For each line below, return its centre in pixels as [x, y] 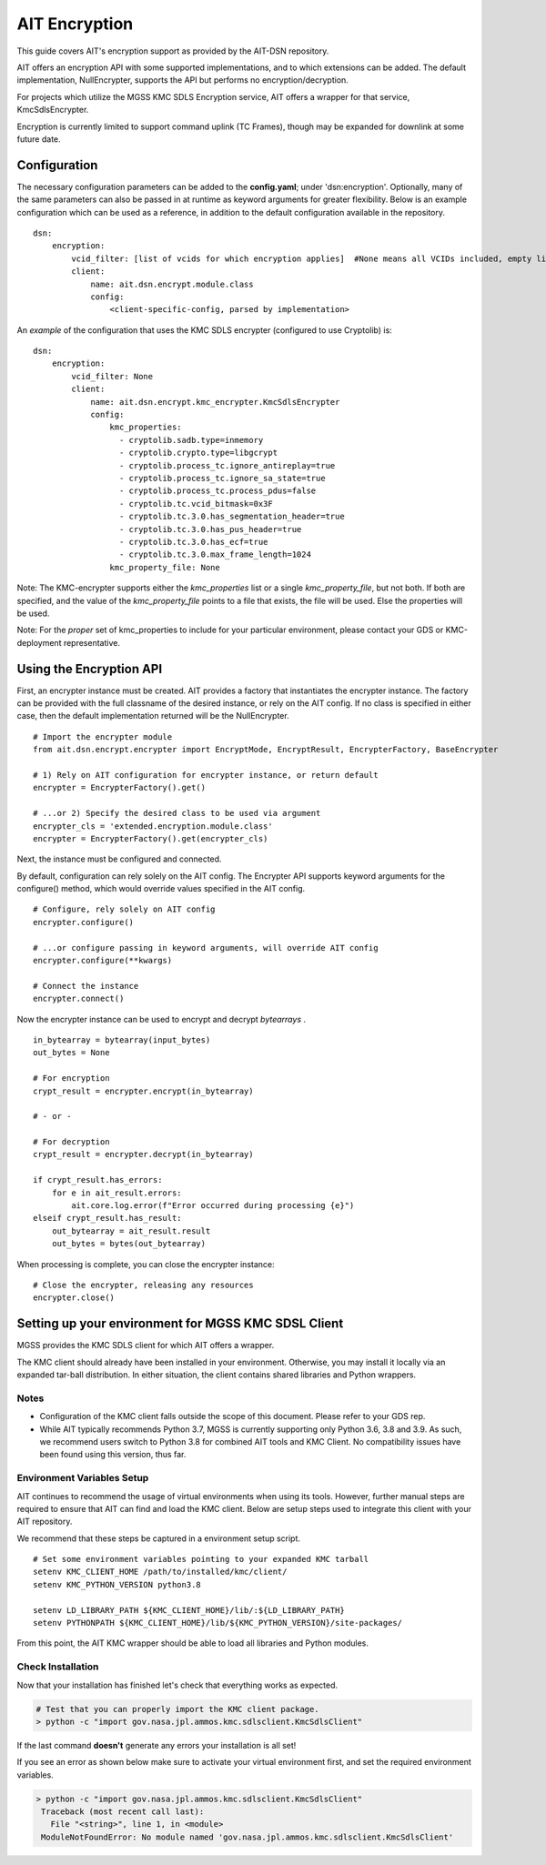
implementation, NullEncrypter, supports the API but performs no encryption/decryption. [183, 80]
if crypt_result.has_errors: [98, 1180]
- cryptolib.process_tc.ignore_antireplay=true [227, 465]
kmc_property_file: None [165, 567]
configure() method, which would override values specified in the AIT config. [161, 889]
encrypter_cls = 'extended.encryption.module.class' [153, 826]
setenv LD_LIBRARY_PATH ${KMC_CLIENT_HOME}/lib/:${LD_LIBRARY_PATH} [189, 1610]
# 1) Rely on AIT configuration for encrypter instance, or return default [206, 775]
